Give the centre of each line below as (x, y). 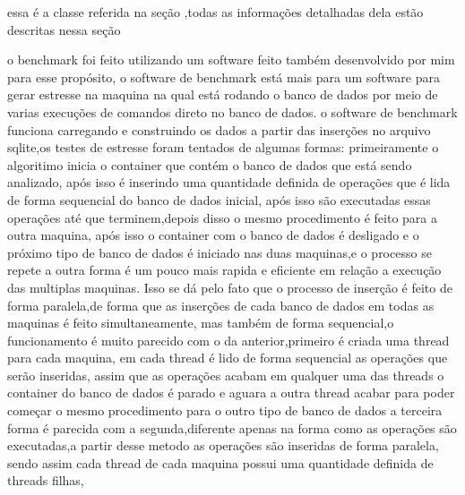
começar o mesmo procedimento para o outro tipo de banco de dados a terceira (225, 410)
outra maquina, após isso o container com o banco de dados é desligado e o (213, 235)
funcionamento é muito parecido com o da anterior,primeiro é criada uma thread (228, 340)
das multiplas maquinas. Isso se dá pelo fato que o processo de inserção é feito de (230, 287)
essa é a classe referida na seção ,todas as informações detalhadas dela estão (215, 12)
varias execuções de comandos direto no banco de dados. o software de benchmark (232, 111)
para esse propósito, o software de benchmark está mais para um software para (224, 77)
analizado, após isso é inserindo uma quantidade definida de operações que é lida (229, 182)
